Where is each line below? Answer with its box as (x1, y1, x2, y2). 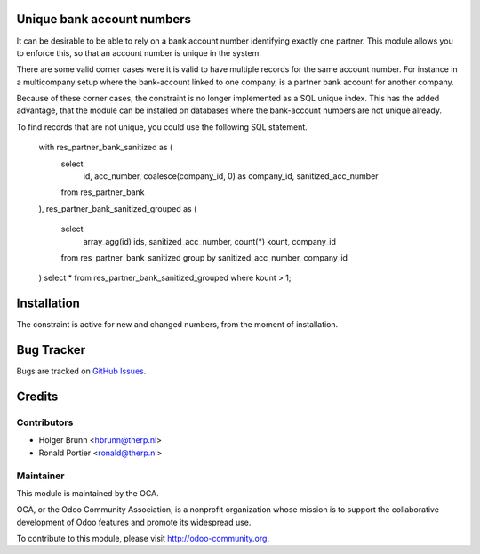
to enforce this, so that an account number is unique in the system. (16, 47, 261, 58)
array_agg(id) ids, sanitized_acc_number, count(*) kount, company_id (83, 236, 337, 246)
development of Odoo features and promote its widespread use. (16, 517, 252, 527)
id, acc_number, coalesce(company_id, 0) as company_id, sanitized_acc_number (83, 171, 379, 181)
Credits (16, 389, 59, 404)
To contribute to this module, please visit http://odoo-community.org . (16, 534, 270, 544)
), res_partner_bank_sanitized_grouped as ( (38, 203, 197, 213)
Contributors (16, 416, 74, 429)
